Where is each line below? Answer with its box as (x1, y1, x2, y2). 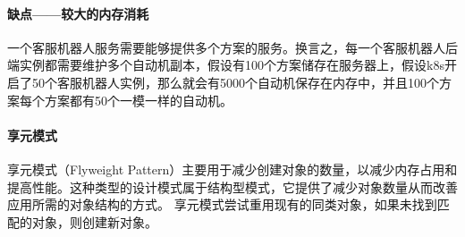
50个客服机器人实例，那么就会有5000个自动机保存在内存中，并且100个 (31, 72, 439, 91)
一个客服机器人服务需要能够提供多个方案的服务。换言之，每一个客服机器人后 (7, 38, 458, 56)
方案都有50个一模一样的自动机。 (44, 90, 232, 109)
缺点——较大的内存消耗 (7, 4, 149, 22)
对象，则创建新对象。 (31, 212, 157, 231)
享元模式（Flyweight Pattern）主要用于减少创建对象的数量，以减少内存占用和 (7, 159, 458, 178)
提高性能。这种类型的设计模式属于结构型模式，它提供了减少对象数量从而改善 (7, 177, 458, 196)
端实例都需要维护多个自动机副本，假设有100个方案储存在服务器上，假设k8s (7, 55, 444, 74)
